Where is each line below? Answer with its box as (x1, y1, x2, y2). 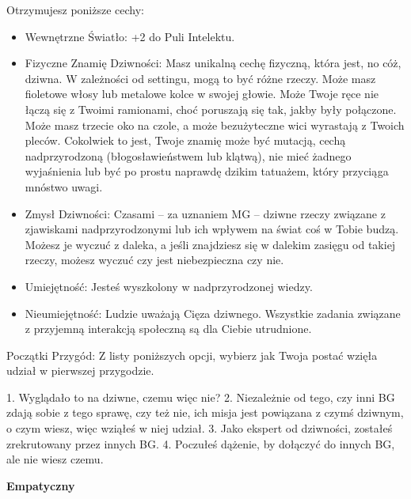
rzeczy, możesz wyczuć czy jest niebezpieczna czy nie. (25, 251, 284, 268)
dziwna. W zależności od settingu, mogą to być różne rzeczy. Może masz (25, 70, 376, 86)
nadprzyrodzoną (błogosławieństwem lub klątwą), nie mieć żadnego (25, 147, 352, 164)
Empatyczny (6, 477, 75, 493)
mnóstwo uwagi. (25, 178, 103, 195)
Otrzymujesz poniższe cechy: (6, 2, 144, 17)
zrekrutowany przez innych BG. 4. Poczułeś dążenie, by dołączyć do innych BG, (6, 435, 395, 452)
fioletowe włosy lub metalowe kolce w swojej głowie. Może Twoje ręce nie (25, 85, 379, 102)
